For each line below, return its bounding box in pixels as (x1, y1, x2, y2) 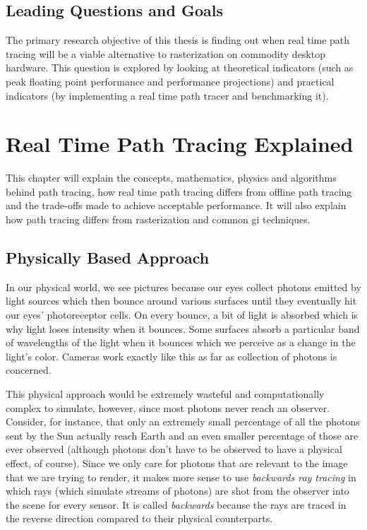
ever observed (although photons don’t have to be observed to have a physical (6, 442, 342, 457)
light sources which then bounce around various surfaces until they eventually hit (6, 293, 357, 308)
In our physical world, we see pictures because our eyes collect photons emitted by (6, 279, 361, 294)
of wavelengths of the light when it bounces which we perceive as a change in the (6, 335, 356, 350)
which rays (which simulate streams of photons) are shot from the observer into (6, 483, 349, 498)
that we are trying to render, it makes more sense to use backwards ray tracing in (6, 469, 356, 484)
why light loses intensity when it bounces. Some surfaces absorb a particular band (6, 321, 360, 336)
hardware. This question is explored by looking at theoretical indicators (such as (6, 60, 354, 75)
